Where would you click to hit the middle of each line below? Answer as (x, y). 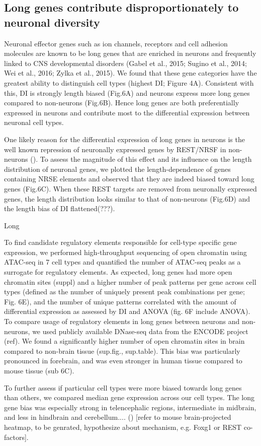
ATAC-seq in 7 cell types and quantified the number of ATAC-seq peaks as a (122, 262)
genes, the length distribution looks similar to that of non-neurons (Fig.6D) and (127, 198)
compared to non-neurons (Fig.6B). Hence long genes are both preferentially (122, 103)
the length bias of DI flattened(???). (60, 208)
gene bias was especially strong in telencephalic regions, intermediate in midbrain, (130, 407)
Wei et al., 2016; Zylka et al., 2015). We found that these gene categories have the (130, 73)
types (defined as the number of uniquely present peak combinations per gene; (124, 292)
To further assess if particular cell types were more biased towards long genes (123, 387)
